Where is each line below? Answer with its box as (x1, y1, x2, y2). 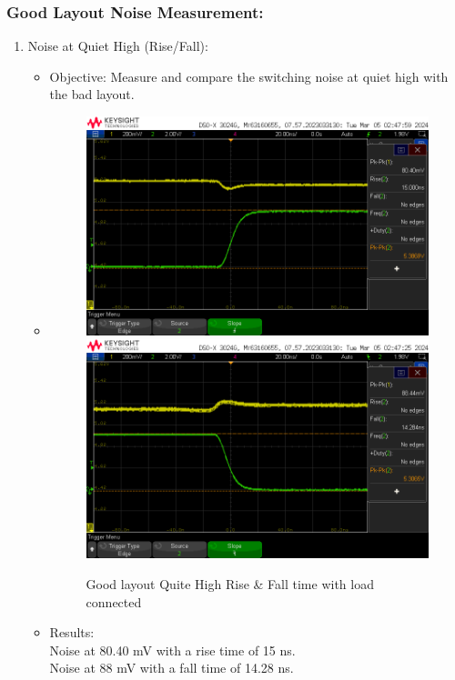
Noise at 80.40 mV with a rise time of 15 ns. (49, 640, 296, 659)
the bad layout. (49, 85, 135, 104)
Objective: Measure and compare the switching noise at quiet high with (49, 66, 449, 85)
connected (86, 592, 142, 611)
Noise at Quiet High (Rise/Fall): (27, 36, 208, 55)
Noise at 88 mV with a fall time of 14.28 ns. (49, 658, 294, 677)
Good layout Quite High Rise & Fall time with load (86, 574, 374, 593)
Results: (49, 623, 95, 642)
